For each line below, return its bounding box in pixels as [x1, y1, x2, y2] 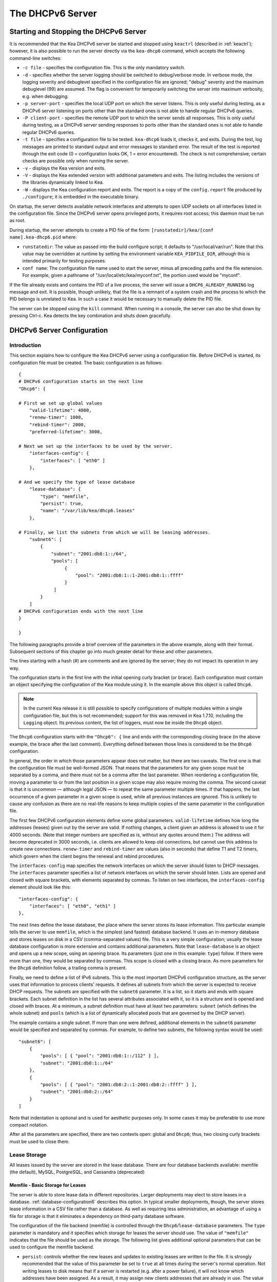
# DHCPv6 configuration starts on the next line [18, 378, 143, 385]
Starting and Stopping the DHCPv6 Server [9, 27, 147, 36]
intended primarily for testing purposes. [22, 258, 106, 264]
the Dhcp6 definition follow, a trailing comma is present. [9, 965, 127, 971]
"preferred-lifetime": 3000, [29, 429, 103, 435]
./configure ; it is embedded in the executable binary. [22, 194, 140, 200]
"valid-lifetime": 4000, [29, 408, 92, 413]
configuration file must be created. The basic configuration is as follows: [9, 359, 163, 366]
